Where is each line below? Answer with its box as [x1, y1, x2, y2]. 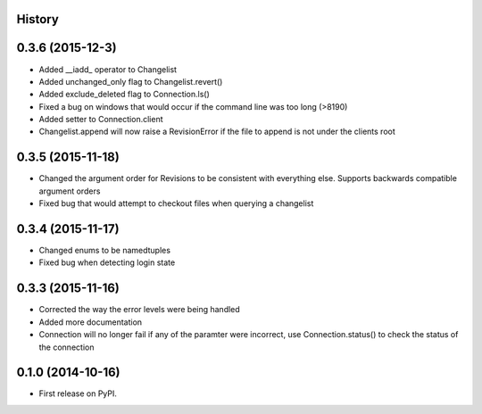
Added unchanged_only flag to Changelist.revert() [38, 76, 223, 87]
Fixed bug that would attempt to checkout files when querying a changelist [38, 198, 314, 209]
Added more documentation [38, 317, 143, 327]
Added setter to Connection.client [38, 114, 163, 125]
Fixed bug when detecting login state [38, 257, 176, 268]
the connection [38, 342, 95, 352]
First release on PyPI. [38, 388, 118, 399]
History [16, 12, 60, 27]
